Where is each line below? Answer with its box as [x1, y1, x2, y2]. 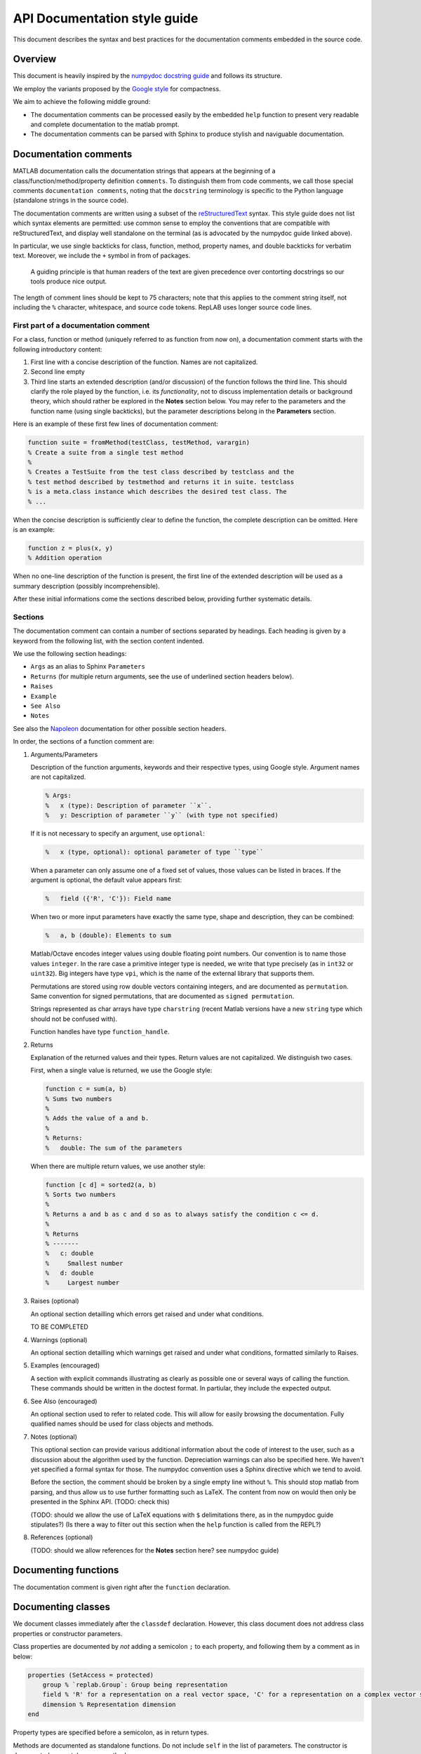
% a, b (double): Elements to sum [45, 932, 172, 939]
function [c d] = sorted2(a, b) [45, 1181, 157, 1189]
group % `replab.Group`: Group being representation [42, 1681, 228, 1689]
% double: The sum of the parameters [45, 1144, 182, 1152]
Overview [13, 53, 57, 65]
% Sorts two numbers [45, 1190, 116, 1198]
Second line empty [30, 368, 86, 376]
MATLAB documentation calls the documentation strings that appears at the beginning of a [13, 167, 276, 175]
